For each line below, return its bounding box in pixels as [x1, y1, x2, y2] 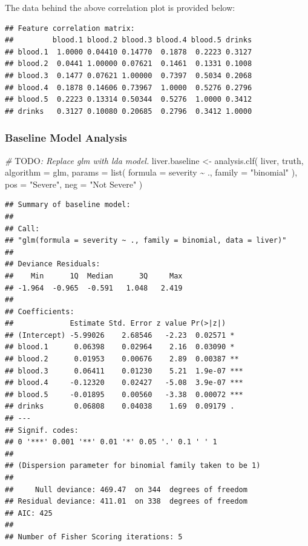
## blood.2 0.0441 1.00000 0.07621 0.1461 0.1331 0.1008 [5, 59, 252, 68]
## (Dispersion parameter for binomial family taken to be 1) [5, 461, 261, 470]
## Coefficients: [5, 307, 74, 316]
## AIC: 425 [5, 508, 53, 518]
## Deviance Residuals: [5, 260, 100, 269]
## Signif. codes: [5, 426, 79, 435]
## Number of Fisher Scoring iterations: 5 [5, 532, 183, 541]
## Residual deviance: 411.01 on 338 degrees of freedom [5, 497, 247, 506]
